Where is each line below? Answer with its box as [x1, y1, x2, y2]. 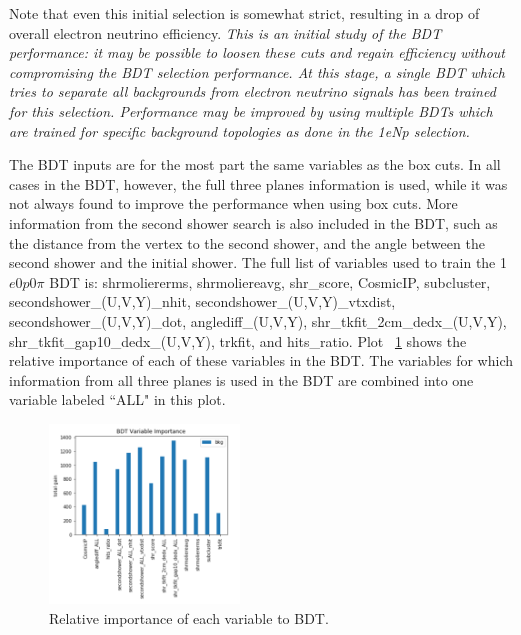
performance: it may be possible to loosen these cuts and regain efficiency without [9, 42, 505, 63]
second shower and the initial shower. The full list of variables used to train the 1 [9, 252, 507, 273]
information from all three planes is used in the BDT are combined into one [9, 369, 474, 390]
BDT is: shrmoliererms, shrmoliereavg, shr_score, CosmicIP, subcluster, [49, 271, 491, 292]
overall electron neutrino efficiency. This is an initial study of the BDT [9, 22, 442, 43]
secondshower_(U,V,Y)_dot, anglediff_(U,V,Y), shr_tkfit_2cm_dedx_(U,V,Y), [9, 310, 507, 331]
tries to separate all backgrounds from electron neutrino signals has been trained [9, 81, 496, 102]
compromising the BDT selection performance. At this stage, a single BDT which [9, 61, 505, 82]
